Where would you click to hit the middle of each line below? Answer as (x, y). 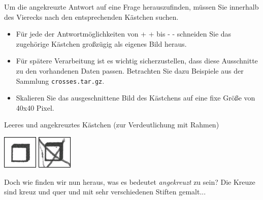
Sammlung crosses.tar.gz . (60, 80)
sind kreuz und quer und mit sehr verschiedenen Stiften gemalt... (105, 192)
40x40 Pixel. (35, 107)
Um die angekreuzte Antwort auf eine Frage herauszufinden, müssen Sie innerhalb (131, 7)
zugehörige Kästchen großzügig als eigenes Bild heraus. (101, 43)
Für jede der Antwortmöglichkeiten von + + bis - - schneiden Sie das (124, 34)
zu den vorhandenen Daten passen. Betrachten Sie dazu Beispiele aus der (130, 70)
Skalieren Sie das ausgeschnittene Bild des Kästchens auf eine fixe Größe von (136, 98)
